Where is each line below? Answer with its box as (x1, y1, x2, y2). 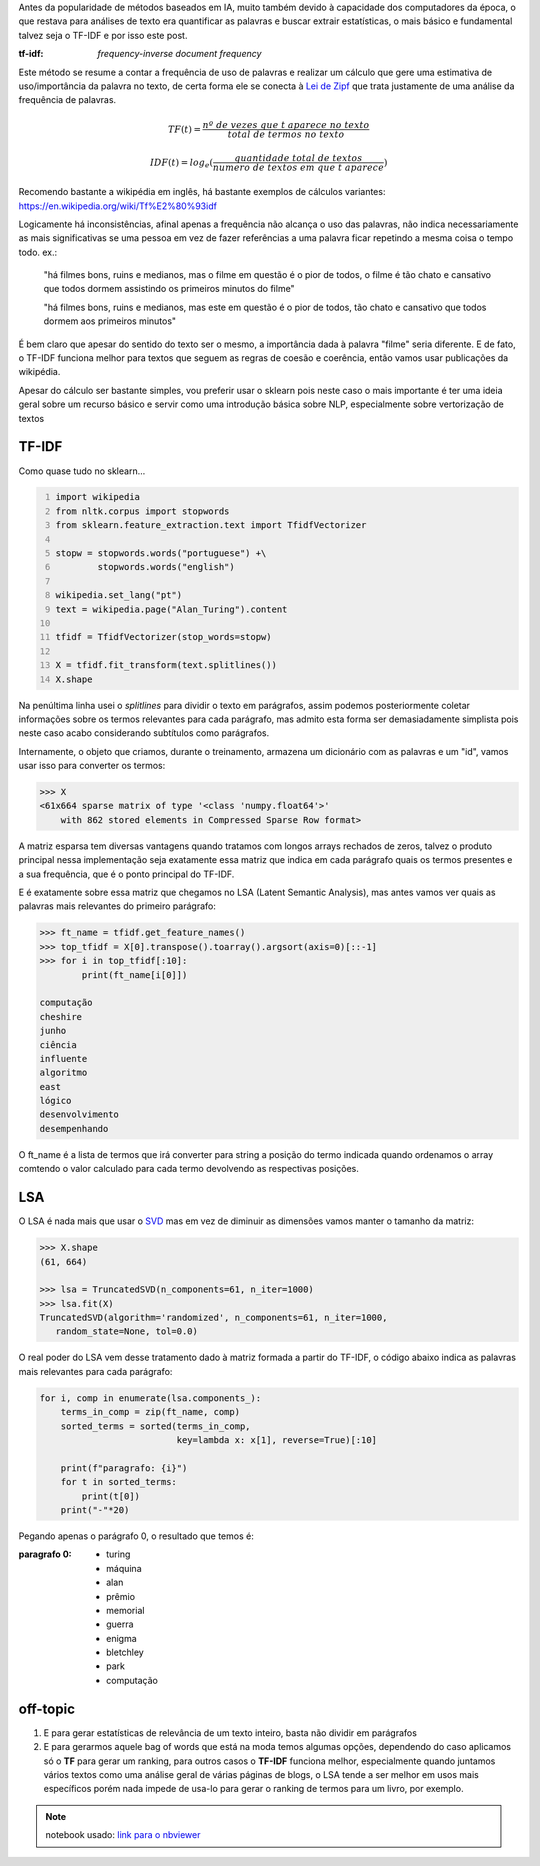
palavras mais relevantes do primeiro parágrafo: (18, 900, 217, 912)
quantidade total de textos (234, 153, 363, 164)
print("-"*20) (60, 1504, 130, 1515)
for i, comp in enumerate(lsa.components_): (39, 1392, 262, 1404)
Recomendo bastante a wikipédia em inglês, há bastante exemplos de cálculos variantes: (18, 186, 386, 198)
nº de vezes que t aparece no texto (202, 119, 370, 130)
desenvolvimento (39, 1109, 120, 1120)
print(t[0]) (81, 1490, 140, 1502)
